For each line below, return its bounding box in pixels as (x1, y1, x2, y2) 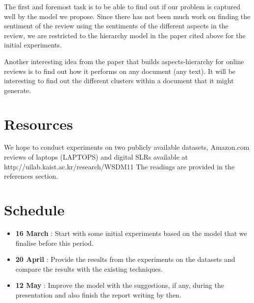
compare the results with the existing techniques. (15, 263, 163, 274)
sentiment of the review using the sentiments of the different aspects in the (4, 21, 229, 31)
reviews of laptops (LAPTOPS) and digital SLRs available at (4, 152, 188, 162)
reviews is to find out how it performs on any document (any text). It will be (4, 66, 236, 76)
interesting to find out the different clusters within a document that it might (4, 75, 234, 86)
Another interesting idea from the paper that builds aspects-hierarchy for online (4, 56, 244, 66)
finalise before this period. (15, 237, 94, 248)
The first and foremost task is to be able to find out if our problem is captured (4, 1, 241, 11)
